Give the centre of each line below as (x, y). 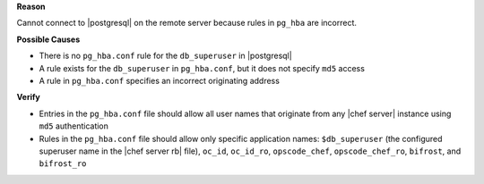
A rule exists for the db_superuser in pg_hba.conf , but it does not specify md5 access (202, 68)
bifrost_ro (63, 164)
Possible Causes (48, 39)
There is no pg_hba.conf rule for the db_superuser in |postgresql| (165, 56)
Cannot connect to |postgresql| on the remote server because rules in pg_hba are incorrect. (187, 23)
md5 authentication (74, 126)
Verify (28, 97)
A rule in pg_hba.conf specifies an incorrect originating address (159, 80)
